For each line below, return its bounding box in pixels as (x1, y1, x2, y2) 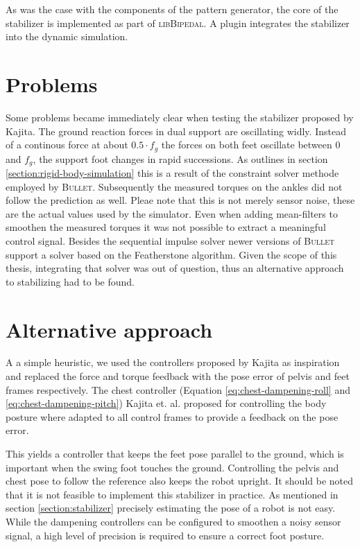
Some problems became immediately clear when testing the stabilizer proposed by (6, 110, 354, 124)
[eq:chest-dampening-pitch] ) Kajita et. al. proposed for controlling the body (6, 396, 327, 410)
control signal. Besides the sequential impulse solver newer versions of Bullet (6, 233, 335, 248)
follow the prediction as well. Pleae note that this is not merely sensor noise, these (6, 193, 355, 207)
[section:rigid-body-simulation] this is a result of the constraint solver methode (6, 166, 339, 180)
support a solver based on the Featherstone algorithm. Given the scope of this (6, 247, 337, 261)
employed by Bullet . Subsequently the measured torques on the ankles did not (6, 179, 343, 193)
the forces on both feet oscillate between (161, 137, 332, 152)
